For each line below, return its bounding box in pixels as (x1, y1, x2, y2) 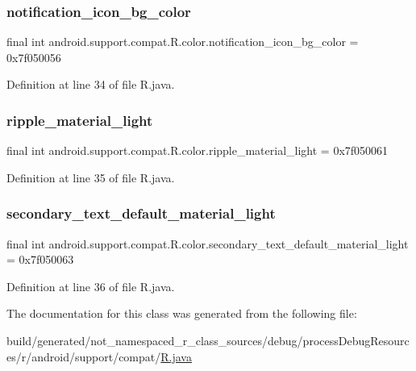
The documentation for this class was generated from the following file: (6, 305, 357, 322)
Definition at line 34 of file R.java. (6, 76, 175, 93)
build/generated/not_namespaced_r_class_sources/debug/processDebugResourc (6, 332, 410, 348)
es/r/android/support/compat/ (6, 348, 161, 365)
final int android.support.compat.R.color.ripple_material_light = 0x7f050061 (6, 142, 389, 159)
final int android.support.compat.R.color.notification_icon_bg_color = (6, 33, 359, 50)
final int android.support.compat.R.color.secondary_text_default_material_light (6, 235, 409, 252)
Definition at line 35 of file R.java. (6, 169, 175, 185)
